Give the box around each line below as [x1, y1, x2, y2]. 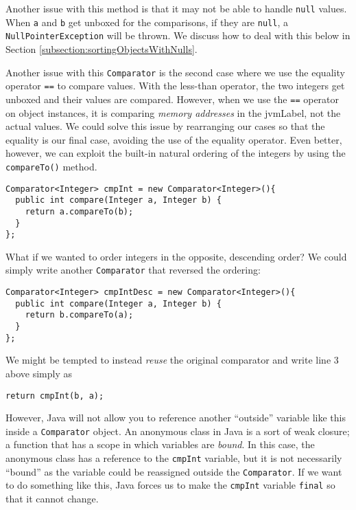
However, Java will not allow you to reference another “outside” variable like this [5, 410, 346, 425]
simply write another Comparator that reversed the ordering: [5, 263, 261, 277]
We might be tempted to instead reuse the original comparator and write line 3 [5, 353, 339, 367]
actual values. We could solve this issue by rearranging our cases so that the [5, 119, 325, 133]
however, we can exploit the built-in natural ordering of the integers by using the [5, 146, 346, 160]
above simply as [5, 366, 72, 380]
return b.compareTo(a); [25, 310, 134, 320]
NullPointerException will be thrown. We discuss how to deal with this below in [5, 28, 351, 43]
